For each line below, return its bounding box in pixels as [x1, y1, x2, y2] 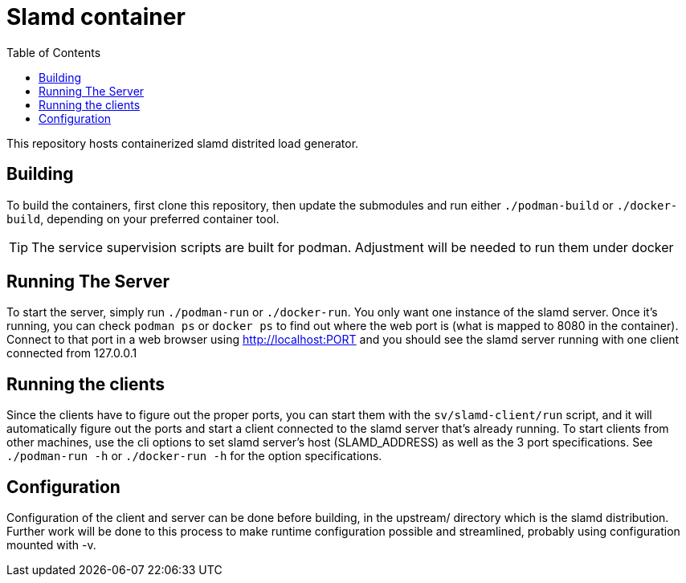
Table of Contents [6, 45, 101, 59]
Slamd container [6, 3, 186, 31]
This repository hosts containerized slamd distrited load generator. [6, 136, 359, 150]
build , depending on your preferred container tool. [6, 211, 280, 226]
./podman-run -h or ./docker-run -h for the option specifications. [6, 449, 382, 463]
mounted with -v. [6, 538, 96, 552]
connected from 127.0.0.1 [6, 346, 137, 361]
